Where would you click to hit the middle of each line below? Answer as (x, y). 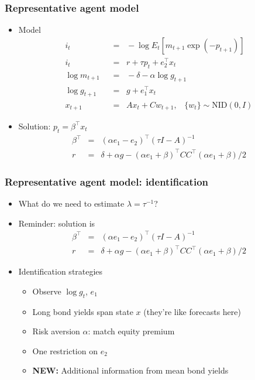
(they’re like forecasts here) (192, 311)
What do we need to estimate (71, 203)
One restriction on (65, 350)
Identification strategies (61, 271)
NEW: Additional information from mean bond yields (130, 370)
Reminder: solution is (57, 223)
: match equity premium (131, 331)
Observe (47, 291)
